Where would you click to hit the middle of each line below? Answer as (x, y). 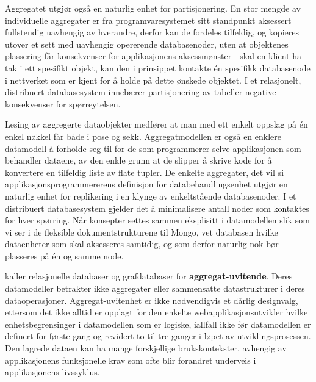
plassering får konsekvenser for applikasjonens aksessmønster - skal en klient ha (153, 56)
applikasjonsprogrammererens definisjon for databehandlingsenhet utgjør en (146, 184)
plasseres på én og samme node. (64, 255)
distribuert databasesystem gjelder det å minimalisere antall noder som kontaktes (157, 208)
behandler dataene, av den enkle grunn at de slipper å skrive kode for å (138, 160)
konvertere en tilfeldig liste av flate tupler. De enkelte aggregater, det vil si (145, 172)
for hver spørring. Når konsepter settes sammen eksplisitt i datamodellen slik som (157, 220)
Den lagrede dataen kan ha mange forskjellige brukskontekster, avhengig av (146, 348)
